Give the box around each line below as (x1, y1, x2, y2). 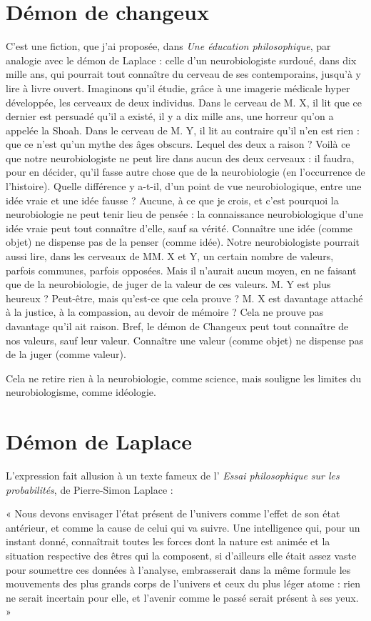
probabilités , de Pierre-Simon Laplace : (6, 482, 173, 497)
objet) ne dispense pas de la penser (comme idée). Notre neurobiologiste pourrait (6, 234, 360, 249)
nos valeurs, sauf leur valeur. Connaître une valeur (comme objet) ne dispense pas (6, 332, 364, 347)
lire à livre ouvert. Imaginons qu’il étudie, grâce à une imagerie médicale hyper (6, 80, 350, 95)
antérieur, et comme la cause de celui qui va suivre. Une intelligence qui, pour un (6, 520, 360, 535)
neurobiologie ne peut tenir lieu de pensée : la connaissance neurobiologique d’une (6, 207, 363, 222)
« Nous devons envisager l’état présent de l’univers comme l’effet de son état (6, 506, 340, 521)
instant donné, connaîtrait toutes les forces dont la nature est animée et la (6, 534, 330, 549)
